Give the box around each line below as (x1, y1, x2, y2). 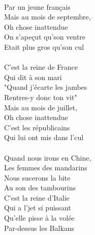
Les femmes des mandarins (4, 162, 87, 173)
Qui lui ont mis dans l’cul (4, 132, 84, 143)
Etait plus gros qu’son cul (4, 41, 84, 52)
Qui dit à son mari (4, 71, 62, 82)
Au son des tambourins (4, 182, 76, 193)
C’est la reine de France (4, 62, 78, 72)
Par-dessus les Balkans (4, 222, 75, 233)
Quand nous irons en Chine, (4, 152, 91, 163)
